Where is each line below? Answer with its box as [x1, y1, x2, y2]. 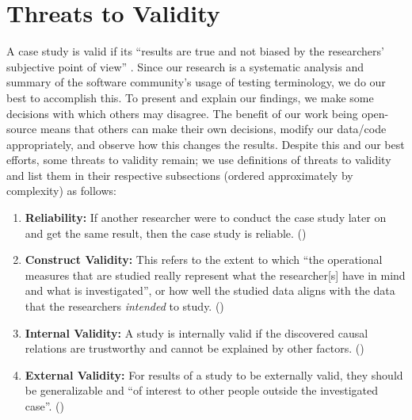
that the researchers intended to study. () [25, 298, 224, 315]
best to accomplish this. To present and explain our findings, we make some [6, 89, 374, 105]
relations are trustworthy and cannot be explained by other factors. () [25, 340, 364, 357]
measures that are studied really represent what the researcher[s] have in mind [25, 266, 406, 283]
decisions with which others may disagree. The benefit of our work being [6, 105, 358, 121]
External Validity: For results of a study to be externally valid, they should [25, 366, 403, 383]
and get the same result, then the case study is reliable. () [25, 224, 307, 241]
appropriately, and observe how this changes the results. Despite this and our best [6, 136, 405, 152]
